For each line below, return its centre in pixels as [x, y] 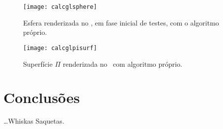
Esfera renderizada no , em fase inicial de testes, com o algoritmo [121, 22]
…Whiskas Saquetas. [34, 121]
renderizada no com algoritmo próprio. [122, 64]
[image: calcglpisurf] [60, 48]
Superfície [38, 64]
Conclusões [42, 97]
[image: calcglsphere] [60, 7]
